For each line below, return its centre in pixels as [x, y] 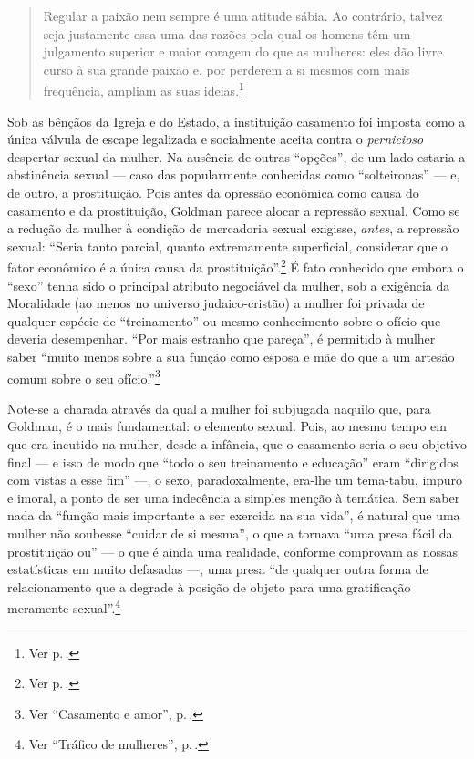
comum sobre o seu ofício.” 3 [84, 376]
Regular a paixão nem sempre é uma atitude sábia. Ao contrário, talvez [243, 15]
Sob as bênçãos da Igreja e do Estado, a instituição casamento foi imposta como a [237, 121]
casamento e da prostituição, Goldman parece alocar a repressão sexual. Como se [234, 210]
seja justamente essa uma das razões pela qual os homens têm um [227, 33]
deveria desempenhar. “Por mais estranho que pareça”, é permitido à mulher [222, 338]
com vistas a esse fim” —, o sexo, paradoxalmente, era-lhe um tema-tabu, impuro [235, 480]
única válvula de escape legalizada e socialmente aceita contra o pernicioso [216, 139]
